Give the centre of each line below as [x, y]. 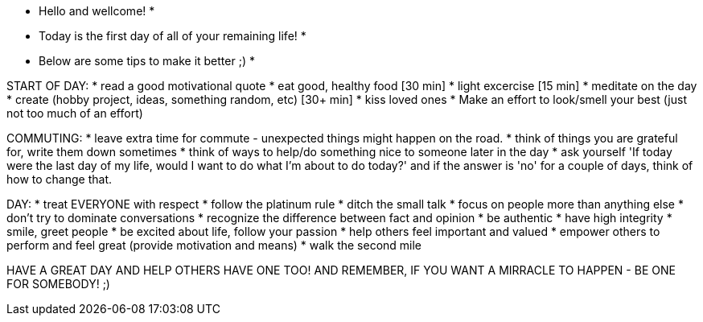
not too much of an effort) [75, 113]
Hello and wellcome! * [97, 11]
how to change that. [60, 179]
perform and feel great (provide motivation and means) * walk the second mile [214, 245]
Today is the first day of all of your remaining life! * [173, 36]
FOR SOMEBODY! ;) [58, 284]
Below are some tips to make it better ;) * [147, 61]
